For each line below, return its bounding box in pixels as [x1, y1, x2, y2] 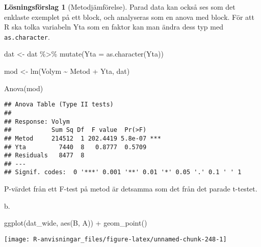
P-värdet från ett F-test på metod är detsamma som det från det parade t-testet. [4, 183, 257, 194]
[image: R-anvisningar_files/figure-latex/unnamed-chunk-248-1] [4, 235, 227, 243]
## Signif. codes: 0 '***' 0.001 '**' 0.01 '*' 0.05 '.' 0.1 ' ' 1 [4, 169, 242, 176]
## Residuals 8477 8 [4, 152, 85, 159]
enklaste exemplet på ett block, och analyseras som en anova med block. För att [4, 11, 255, 22]
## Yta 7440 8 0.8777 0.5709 [4, 143, 147, 151]
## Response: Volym [4, 118, 70, 125]
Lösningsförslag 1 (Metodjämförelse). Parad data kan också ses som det [4, 2, 236, 12]
